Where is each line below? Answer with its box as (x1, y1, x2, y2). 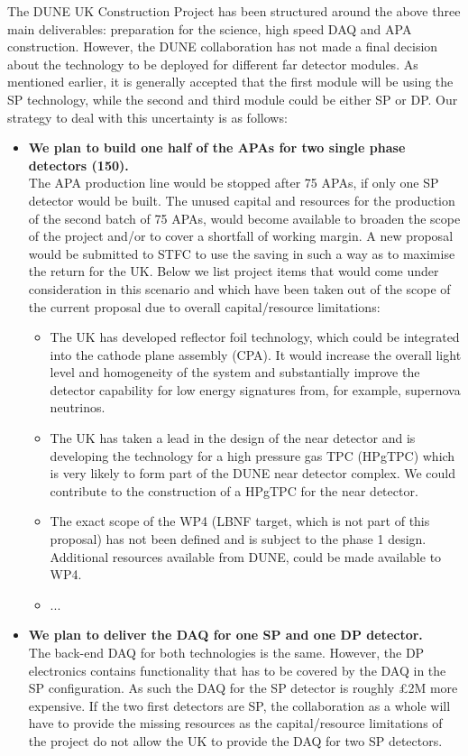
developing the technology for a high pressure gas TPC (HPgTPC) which (50, 446, 455, 465)
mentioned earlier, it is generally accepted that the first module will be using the (7, 72, 454, 91)
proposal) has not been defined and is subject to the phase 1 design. (50, 530, 427, 549)
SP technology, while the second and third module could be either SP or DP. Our (7, 89, 458, 108)
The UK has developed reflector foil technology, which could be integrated (50, 327, 460, 346)
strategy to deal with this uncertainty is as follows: (7, 107, 288, 126)
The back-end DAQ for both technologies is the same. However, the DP (28, 643, 425, 661)
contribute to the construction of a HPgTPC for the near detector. (50, 481, 418, 500)
